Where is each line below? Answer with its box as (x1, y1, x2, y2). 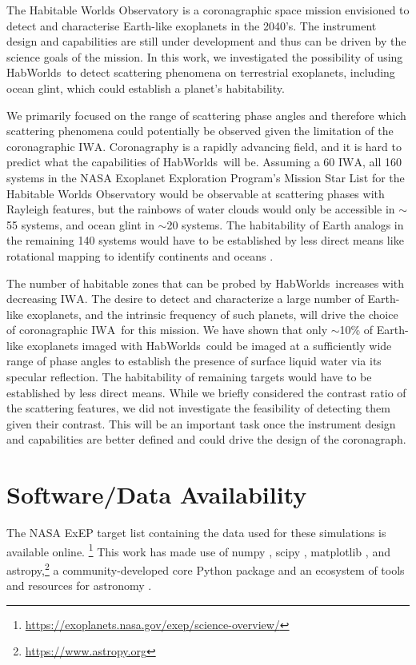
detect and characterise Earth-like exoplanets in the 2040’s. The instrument (6, 17, 377, 34)
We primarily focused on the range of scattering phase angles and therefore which (6, 106, 406, 123)
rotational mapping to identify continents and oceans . (6, 247, 274, 264)
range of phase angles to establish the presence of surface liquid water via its (6, 352, 382, 369)
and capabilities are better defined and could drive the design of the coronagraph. (6, 431, 406, 448)
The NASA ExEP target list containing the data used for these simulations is (6, 524, 386, 541)
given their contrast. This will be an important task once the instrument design (6, 415, 396, 432)
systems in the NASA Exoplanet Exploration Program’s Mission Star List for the (6, 169, 405, 185)
